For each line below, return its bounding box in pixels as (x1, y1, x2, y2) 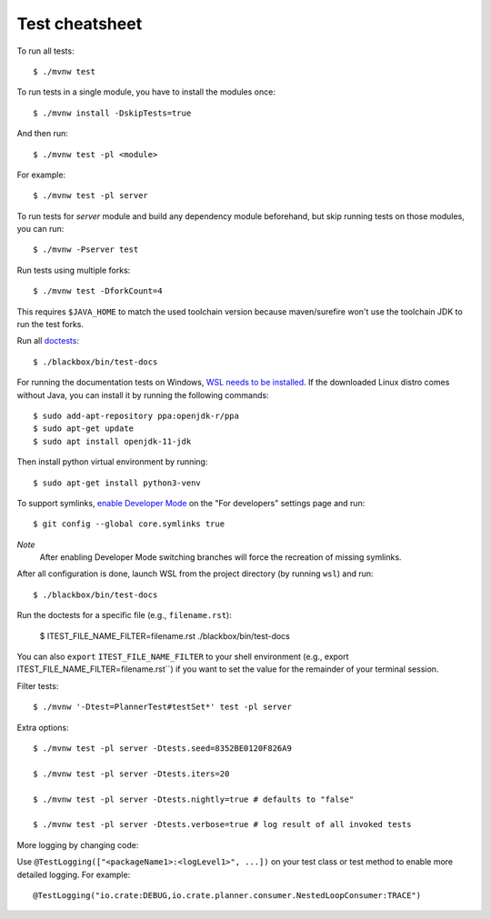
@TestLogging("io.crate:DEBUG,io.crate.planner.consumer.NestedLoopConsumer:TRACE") (33, 890, 422, 900)
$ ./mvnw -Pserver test (33, 245, 139, 255)
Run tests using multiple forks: (16, 265, 131, 275)
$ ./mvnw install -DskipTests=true (33, 107, 192, 118)
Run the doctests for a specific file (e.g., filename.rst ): (16, 610, 232, 621)
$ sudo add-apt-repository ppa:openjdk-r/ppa (33, 410, 240, 421)
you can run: (16, 224, 65, 235)
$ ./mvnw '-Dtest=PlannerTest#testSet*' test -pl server (33, 702, 293, 713)
